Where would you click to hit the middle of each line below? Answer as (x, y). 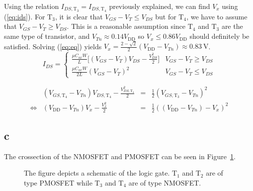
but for (166, 16)
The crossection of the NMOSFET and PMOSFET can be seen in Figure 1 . (120, 156)
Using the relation (32, 6)
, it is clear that (79, 16)
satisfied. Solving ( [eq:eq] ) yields (53, 46)
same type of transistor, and (47, 36)
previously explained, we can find (160, 6)
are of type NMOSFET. (165, 183)
